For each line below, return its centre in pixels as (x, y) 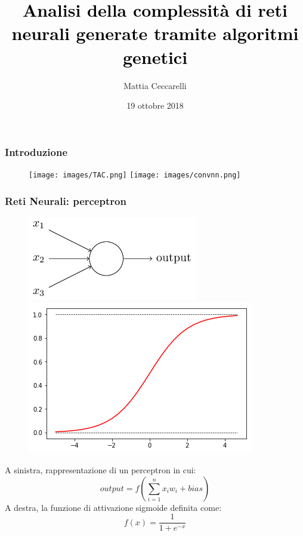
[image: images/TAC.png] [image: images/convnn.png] (135, 175)
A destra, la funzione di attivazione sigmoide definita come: (113, 507)
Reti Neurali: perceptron (66, 200)
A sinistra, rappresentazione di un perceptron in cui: (101, 470)
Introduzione (36, 151)
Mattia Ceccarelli (155, 85)
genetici (155, 56)
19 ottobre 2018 (155, 105)
